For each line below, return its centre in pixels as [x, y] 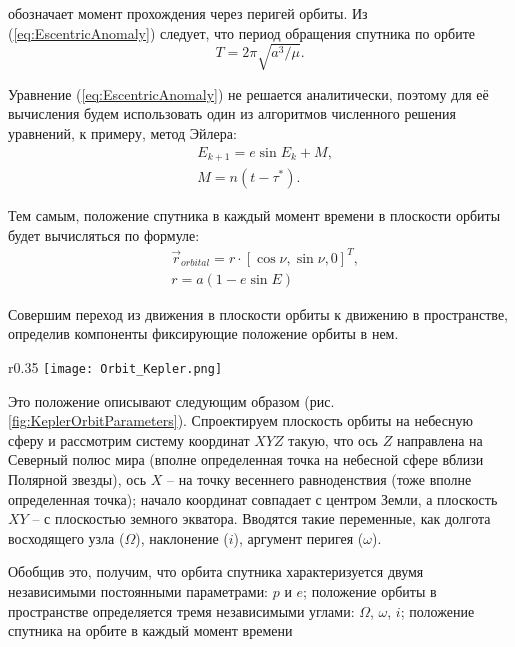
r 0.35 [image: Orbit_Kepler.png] [115, 366]
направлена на [439, 439]
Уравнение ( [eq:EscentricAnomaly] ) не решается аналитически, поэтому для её [248, 93]
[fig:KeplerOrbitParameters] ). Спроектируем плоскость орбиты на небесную [240, 420]
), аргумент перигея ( [298, 537]
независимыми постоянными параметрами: [138, 590]
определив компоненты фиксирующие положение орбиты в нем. [203, 333]
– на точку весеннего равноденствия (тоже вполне [319, 479]
